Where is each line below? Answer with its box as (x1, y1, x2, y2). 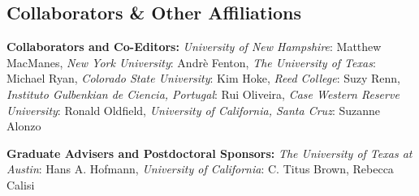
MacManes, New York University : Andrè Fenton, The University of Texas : (6, 53, 376, 70)
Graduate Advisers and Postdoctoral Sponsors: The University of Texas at (6, 144, 413, 161)
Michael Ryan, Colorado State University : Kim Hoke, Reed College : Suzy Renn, (6, 70, 400, 87)
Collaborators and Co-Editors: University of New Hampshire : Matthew (6, 38, 382, 55)
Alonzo (6, 117, 41, 134)
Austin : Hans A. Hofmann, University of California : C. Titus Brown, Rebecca (6, 160, 394, 177)
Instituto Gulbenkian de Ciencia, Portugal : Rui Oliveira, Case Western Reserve (6, 85, 400, 102)
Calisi (6, 176, 35, 193)
